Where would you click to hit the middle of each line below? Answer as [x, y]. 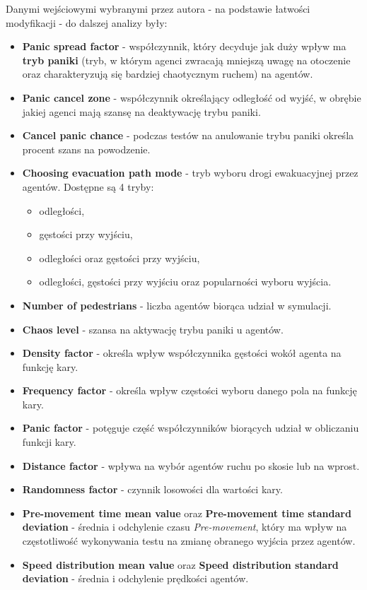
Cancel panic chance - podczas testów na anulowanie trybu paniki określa [188, 135]
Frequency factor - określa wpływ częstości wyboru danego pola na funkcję [190, 390]
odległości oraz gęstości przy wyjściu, [120, 258]
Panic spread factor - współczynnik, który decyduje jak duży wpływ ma [184, 46]
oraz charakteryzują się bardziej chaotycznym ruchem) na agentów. [168, 74]
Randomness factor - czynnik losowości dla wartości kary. [152, 489]
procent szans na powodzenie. [86, 149]
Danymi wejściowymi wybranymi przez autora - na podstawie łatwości [158, 8]
